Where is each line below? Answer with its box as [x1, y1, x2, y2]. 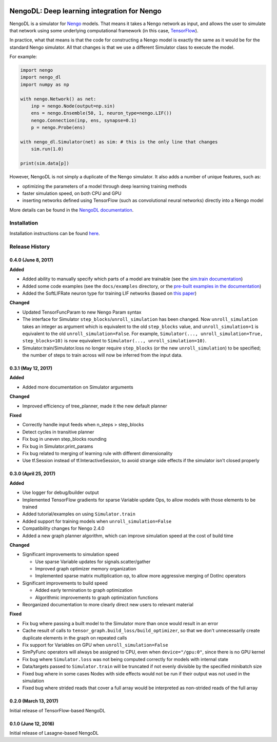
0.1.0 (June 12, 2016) [9, 720, 55, 727]
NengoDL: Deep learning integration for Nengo [9, 7, 162, 15]
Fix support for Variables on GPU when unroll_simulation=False [22, 642, 169, 648]
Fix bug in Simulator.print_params [22, 443, 93, 449]
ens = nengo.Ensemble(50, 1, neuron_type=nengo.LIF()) [31, 110, 172, 116]
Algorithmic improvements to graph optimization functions [35, 594, 159, 601]
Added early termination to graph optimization [35, 587, 133, 593]
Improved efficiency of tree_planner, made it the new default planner [22, 403, 167, 409]
